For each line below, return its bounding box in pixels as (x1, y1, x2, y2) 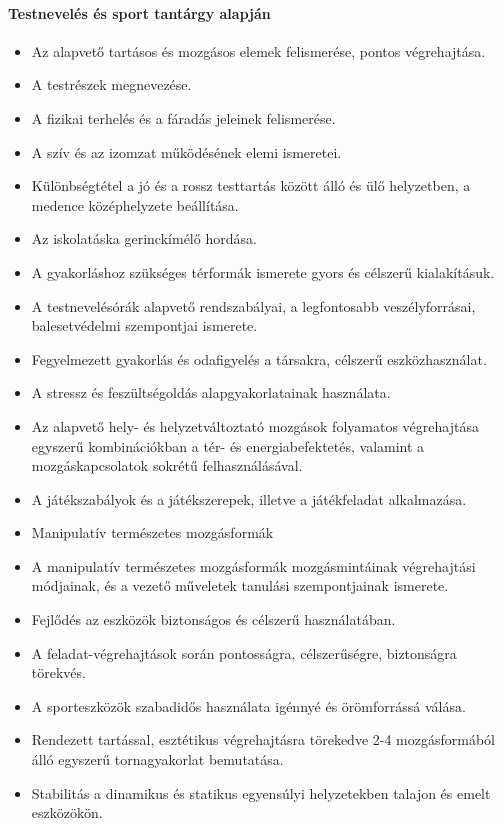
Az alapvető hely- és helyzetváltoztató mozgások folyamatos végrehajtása (31, 415, 479, 436)
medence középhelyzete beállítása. (31, 194, 239, 215)
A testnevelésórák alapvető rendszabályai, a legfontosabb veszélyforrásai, (31, 295, 476, 316)
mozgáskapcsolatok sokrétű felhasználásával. (31, 455, 303, 476)
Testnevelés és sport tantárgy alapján (8, 2, 271, 23)
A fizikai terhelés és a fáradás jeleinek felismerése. (31, 107, 336, 128)
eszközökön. (31, 802, 103, 823)
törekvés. (31, 662, 86, 683)
